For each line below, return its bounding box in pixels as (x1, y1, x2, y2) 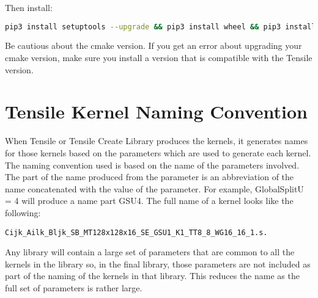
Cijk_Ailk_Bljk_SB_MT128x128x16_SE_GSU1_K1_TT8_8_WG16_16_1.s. (5, 228, 268, 237)
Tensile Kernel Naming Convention (5, 99, 308, 124)
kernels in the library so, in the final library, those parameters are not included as (5, 257, 311, 270)
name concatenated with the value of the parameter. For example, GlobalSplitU (5, 182, 304, 195)
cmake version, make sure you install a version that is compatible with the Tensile (5, 51, 312, 64)
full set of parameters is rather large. (5, 281, 142, 294)
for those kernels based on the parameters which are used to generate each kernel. (5, 146, 311, 159)
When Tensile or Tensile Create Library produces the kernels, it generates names (5, 134, 308, 147)
